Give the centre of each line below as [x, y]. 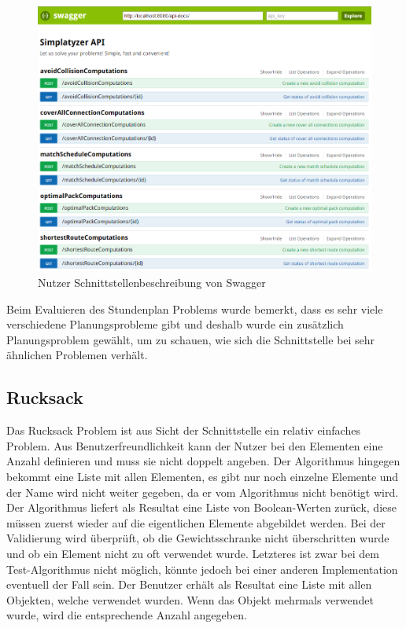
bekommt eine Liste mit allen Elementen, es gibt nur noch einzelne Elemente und [203, 476]
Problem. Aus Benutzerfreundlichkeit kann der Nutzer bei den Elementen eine [195, 445]
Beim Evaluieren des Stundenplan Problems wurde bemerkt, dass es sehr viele [195, 308]
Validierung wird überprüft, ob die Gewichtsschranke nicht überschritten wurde [198, 538]
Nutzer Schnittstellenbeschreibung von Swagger [152, 283]
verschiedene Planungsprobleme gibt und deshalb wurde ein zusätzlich [175, 324]
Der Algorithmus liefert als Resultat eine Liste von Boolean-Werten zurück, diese [201, 507]
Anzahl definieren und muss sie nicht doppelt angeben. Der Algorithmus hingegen [203, 461]
